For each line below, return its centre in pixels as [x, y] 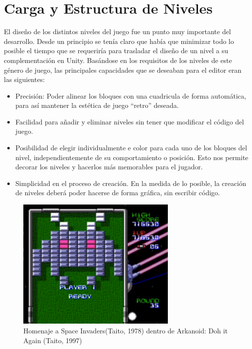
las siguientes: [24, 79]
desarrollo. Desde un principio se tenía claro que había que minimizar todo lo [119, 41]
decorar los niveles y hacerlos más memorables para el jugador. [109, 167]
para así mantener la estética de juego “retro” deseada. [97, 105]
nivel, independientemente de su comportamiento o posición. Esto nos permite [132, 157]
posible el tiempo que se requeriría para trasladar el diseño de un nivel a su [116, 51]
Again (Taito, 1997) [53, 340]
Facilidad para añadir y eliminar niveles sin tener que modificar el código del [130, 121]
